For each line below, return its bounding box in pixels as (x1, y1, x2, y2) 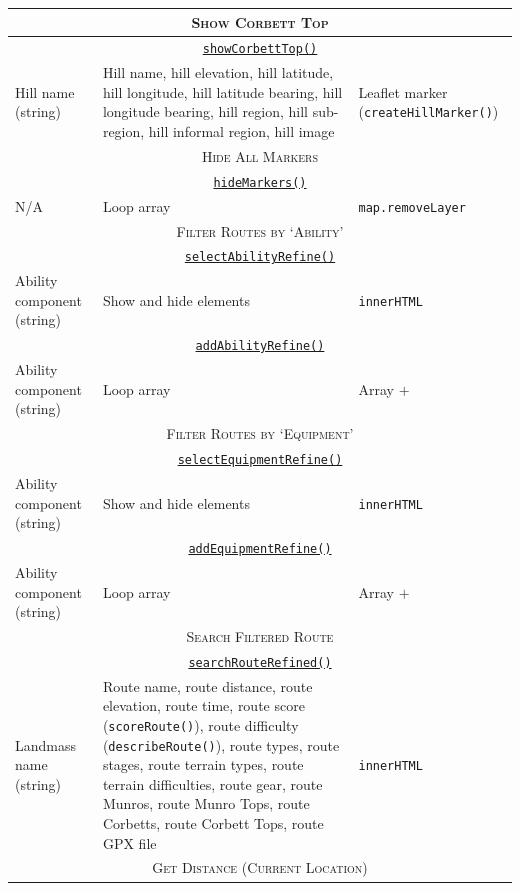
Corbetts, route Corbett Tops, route (102, 813, 324, 833)
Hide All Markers (201, 145, 319, 166)
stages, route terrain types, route (102, 754, 304, 775)
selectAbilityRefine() (184, 250, 336, 265)
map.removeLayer (358, 200, 466, 215)
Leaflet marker (358, 81, 448, 102)
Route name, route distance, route (102, 675, 313, 696)
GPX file (102, 832, 157, 853)
